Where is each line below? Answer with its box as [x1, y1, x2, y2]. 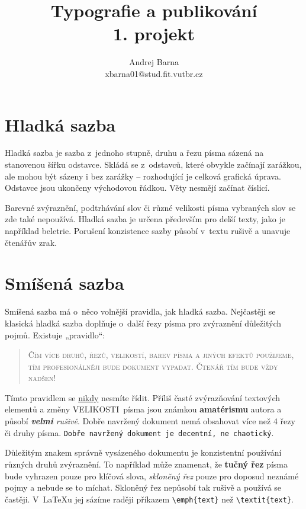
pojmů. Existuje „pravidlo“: [5, 328, 105, 341]
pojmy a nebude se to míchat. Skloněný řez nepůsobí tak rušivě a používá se [5, 481, 282, 494]
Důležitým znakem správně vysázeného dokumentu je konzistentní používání [5, 446, 282, 459]
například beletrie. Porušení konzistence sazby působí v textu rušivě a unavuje [5, 225, 291, 236]
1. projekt [112, 21, 195, 46]
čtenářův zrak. [5, 236, 57, 248]
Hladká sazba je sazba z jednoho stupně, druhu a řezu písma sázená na [5, 146, 264, 159]
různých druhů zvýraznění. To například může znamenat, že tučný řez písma [5, 457, 288, 470]
